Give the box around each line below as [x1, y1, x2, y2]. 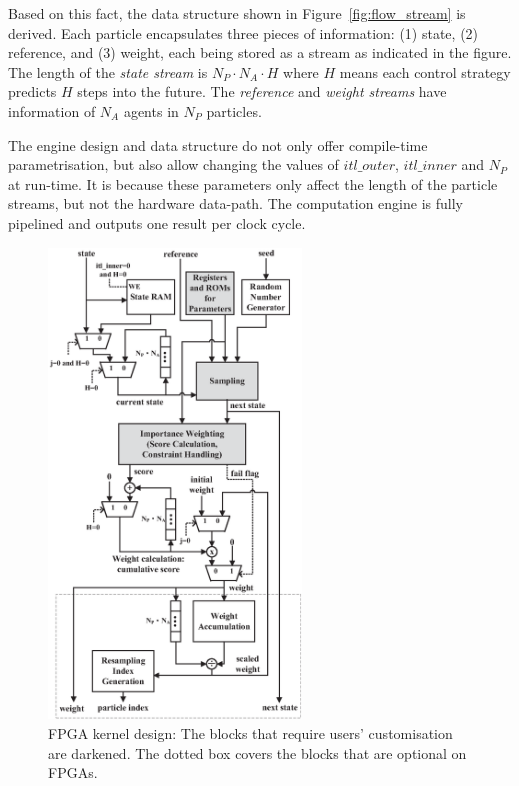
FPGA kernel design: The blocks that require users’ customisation [48, 723, 453, 744]
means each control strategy [339, 61, 511, 82]
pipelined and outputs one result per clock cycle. [8, 212, 306, 233]
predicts [8, 81, 57, 102]
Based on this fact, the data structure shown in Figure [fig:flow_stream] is [8, 3, 466, 23]
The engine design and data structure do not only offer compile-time [8, 134, 428, 155]
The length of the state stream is [8, 61, 208, 82]
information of [8, 100, 96, 121]
